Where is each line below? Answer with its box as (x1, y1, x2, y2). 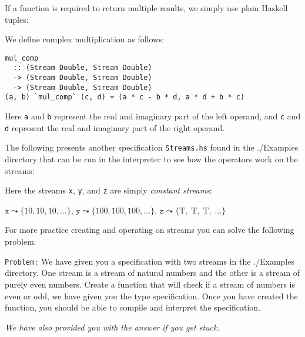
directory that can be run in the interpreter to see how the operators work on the (5, 153, 298, 165)
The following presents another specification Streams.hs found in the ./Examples (5, 141, 299, 154)
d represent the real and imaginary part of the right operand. (5, 121, 225, 134)
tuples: (5, 13, 29, 25)
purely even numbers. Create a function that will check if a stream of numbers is (5, 278, 295, 290)
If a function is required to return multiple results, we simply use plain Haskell (5, 2, 288, 14)
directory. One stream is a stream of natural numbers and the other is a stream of (5, 266, 300, 279)
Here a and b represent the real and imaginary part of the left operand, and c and (5, 110, 301, 122)
